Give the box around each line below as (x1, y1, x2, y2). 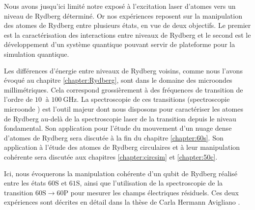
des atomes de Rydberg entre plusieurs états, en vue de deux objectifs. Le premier (4, 20, 251, 30)
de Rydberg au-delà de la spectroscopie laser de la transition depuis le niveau (4, 113, 236, 123)
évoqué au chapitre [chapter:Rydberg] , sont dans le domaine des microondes (4, 75, 232, 85)
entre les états (4, 178, 46, 188)
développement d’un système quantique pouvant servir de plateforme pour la (4, 39, 235, 49)
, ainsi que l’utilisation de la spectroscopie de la (80, 178, 223, 188)
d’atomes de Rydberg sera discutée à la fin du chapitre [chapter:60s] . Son (4, 132, 224, 142)
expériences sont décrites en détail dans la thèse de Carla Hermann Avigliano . (4, 197, 240, 207)
